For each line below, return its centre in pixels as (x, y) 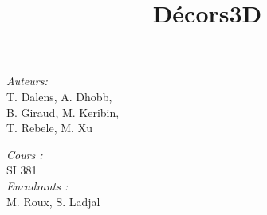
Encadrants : (37, 185)
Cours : (25, 154)
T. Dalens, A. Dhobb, (59, 96)
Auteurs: (27, 81)
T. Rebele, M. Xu (49, 128)
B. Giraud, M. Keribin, (63, 112)
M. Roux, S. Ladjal (53, 201)
